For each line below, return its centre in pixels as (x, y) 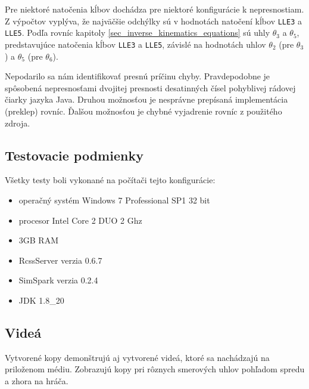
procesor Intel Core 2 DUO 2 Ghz (80, 220)
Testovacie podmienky (74, 155)
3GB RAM (39, 240)
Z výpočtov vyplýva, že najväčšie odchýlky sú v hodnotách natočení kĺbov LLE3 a (153, 21)
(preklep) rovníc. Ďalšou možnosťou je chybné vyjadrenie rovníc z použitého (143, 111)
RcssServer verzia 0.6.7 (60, 260)
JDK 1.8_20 (41, 300)
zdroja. (18, 123)
